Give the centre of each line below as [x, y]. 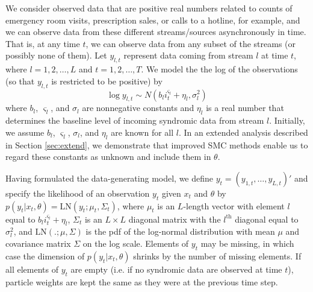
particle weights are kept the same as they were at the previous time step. [142, 281]
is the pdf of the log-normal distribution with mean [180, 231]
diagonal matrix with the [175, 219]
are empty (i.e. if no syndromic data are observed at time [176, 269]
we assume [25, 132]
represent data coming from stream [188, 55]
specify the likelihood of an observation [78, 193]
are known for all [142, 132]
